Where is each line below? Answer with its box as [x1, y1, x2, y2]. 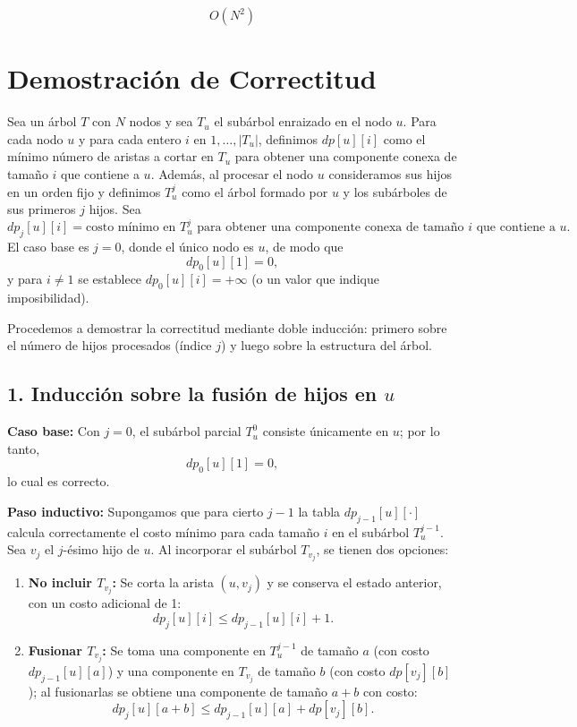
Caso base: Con [7, 422, 100, 440]
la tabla [298, 501, 341, 520]
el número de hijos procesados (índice [7, 336, 212, 355]
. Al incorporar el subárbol [150, 540, 297, 559]
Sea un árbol [7, 112, 77, 131]
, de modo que [265, 236, 344, 255]
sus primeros [7, 200, 76, 218]
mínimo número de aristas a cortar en [7, 147, 214, 166]
